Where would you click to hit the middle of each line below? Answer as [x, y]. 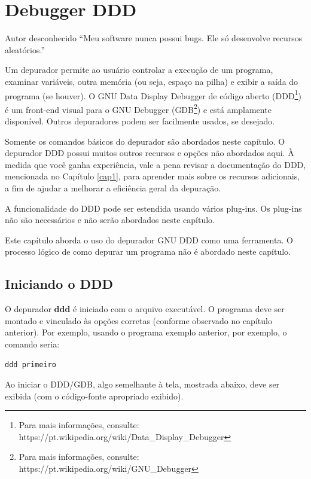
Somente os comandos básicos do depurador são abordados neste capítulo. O [145, 141]
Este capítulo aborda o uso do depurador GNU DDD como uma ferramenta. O [149, 239]
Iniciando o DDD [59, 284]
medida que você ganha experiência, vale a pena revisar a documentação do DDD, [155, 164]
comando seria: [32, 344]
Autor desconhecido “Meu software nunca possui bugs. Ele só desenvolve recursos [154, 38]
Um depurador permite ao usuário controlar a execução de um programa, [139, 70]
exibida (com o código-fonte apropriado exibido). [94, 396]
